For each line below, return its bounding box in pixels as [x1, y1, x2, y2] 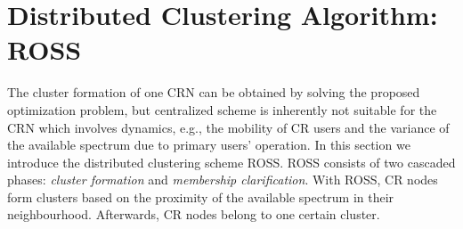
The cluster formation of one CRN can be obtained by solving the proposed [7, 83, 420, 102]
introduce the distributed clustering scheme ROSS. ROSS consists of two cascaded [7, 152, 456, 171]
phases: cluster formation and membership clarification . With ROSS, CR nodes [7, 170, 438, 189]
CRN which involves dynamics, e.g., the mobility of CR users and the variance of [7, 118, 450, 136]
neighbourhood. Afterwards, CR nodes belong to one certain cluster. [7, 205, 380, 224]
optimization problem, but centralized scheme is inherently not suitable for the [7, 100, 437, 119]
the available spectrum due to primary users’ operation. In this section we [7, 135, 410, 154]
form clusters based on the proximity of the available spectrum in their [7, 187, 394, 206]
